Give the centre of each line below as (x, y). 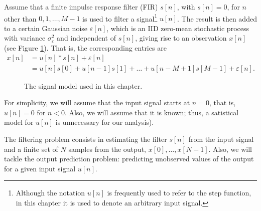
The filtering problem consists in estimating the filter (86, 139)
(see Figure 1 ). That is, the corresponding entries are (85, 48)
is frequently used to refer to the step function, (179, 193)
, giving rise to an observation (181, 38)
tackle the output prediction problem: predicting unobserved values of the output (129, 159)
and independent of (86, 38)
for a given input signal (40, 168)
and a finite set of (31, 149)
